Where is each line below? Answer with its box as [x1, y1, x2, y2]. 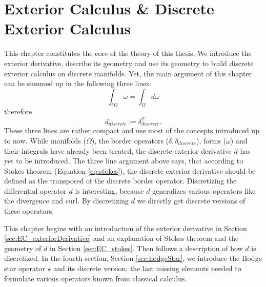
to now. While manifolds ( [4, 135, 86, 146]
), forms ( [196, 135, 227, 146]
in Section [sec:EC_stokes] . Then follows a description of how [49, 242, 243, 253]
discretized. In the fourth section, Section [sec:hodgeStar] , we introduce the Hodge [4, 253, 262, 263]
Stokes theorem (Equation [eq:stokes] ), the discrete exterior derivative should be [4, 165, 256, 176]
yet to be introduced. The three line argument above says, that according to [4, 155, 243, 166]
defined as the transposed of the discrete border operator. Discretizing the [4, 175, 237, 186]
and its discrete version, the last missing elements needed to [53, 263, 241, 274]
